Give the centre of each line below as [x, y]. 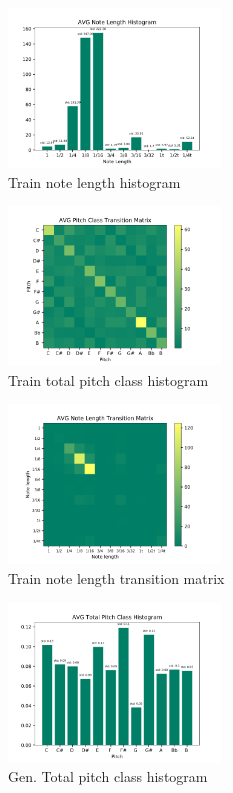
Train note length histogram [94, 181]
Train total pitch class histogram [108, 379]
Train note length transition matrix [116, 577]
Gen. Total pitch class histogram [108, 776]
